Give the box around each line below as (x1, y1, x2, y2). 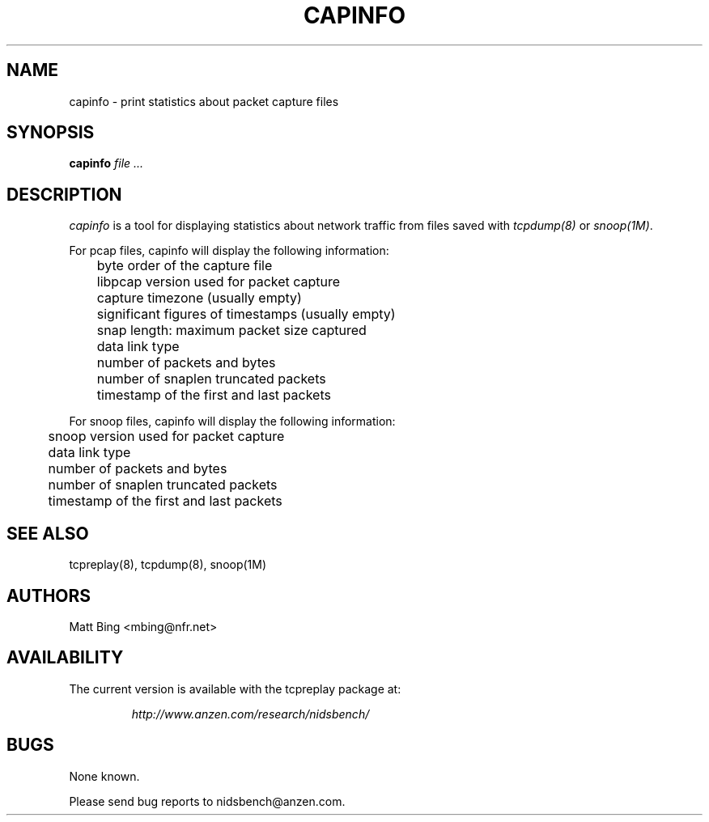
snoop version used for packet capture (48, 428, 285, 445)
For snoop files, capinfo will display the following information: (69, 414, 396, 429)
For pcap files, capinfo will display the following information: (69, 244, 389, 258)
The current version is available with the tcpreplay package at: (69, 681, 401, 696)
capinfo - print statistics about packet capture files (69, 94, 339, 108)
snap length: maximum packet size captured (96, 322, 367, 339)
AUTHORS (6, 585, 91, 606)
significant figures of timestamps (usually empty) (96, 306, 396, 323)
